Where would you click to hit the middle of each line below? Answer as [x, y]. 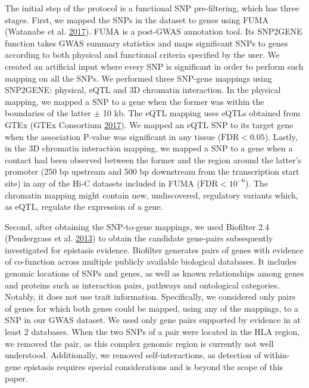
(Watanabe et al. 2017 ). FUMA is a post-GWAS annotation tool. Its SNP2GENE [154, 31]
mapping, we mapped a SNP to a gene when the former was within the [135, 101]
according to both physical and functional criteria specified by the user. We [142, 55]
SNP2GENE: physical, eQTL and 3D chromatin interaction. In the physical [143, 90]
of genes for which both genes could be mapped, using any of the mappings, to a [152, 308]
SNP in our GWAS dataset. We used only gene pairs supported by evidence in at [153, 320]
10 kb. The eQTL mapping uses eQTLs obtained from [202, 113]
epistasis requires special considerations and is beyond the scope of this [153, 366]
